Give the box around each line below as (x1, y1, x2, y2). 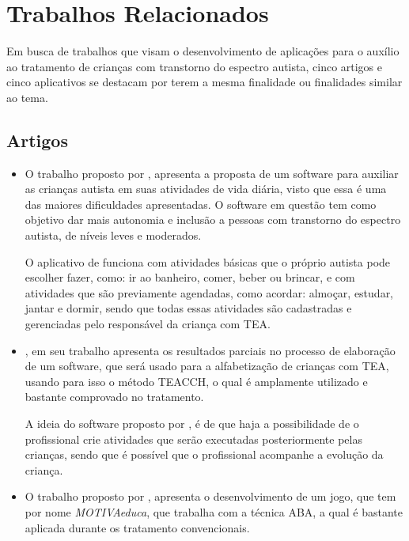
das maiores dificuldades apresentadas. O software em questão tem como (25, 195, 377, 212)
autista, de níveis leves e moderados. (25, 227, 202, 244)
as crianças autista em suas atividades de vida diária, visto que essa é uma (25, 180, 387, 197)
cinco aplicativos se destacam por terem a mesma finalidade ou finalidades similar (6, 74, 403, 90)
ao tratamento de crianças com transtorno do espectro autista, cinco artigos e (6, 58, 383, 74)
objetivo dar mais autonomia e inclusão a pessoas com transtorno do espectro (25, 211, 401, 228)
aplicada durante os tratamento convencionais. (25, 519, 250, 535)
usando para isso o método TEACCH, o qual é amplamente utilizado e (25, 373, 368, 389)
